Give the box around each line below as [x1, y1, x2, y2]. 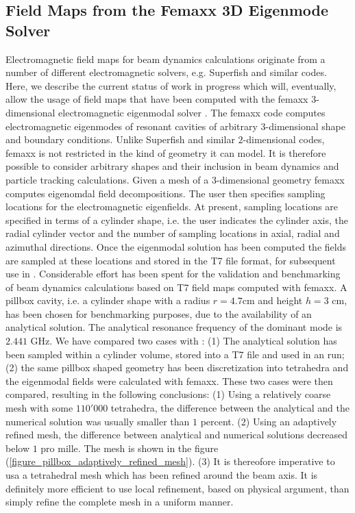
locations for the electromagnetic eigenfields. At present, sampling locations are [5, 199, 339, 214]
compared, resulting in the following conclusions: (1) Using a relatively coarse [5, 387, 331, 401]
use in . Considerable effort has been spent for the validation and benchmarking [5, 266, 341, 281]
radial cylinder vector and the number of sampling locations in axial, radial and [5, 226, 340, 240]
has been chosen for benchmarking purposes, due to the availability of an [5, 306, 312, 321]
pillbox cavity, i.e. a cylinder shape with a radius [5, 293, 210, 308]
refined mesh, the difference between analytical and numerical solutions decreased [5, 427, 347, 442]
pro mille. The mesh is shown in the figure [40, 440, 219, 455]
